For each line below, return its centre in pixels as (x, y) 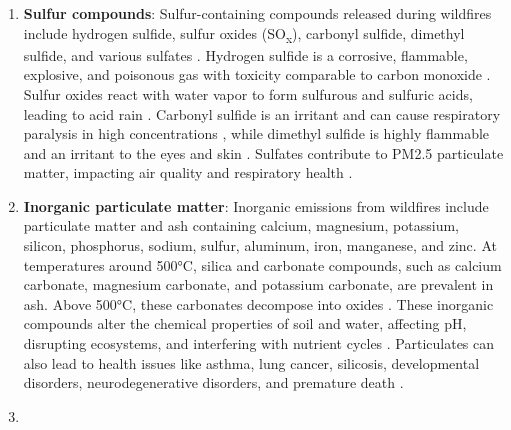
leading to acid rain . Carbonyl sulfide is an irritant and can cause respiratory (262, 113)
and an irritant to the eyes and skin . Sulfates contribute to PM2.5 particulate (263, 152)
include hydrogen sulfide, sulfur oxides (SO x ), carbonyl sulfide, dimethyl (244, 34)
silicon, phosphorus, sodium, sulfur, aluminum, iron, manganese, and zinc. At (260, 245)
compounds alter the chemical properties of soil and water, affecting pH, (245, 323)
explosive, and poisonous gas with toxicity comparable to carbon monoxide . (257, 74)
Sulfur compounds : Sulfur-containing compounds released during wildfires (257, 13)
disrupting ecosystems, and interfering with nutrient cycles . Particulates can (259, 343)
